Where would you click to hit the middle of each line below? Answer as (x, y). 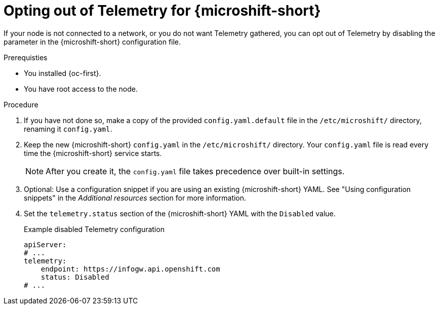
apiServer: (45, 244)
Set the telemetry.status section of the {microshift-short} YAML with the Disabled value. (180, 213)
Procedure (21, 104)
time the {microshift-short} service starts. (93, 153)
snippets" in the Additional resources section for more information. (135, 198)
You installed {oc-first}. (63, 73)
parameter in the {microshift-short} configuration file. (92, 42)
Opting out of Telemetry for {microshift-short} (162, 11)
